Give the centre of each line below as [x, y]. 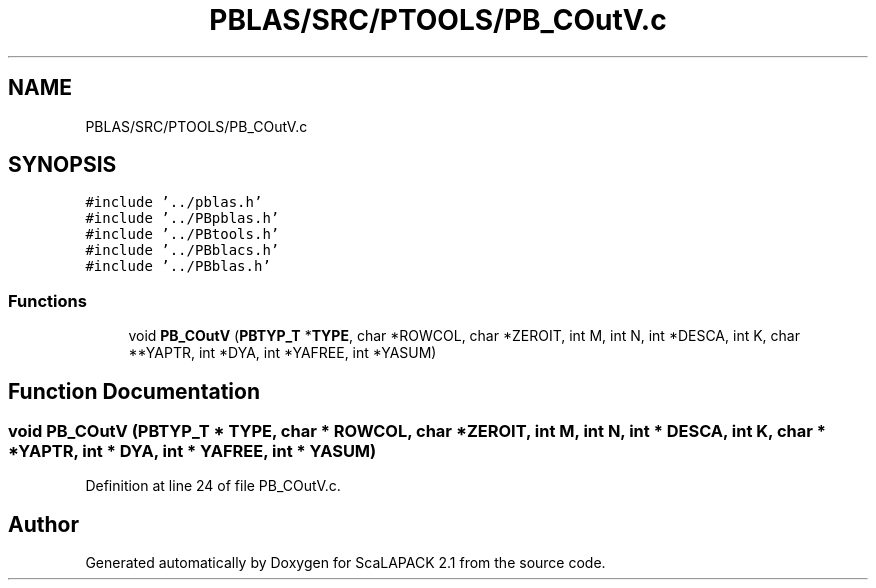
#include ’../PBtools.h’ [182, 234]
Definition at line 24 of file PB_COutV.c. [213, 486]
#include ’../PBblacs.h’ [182, 250]
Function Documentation [134, 391]
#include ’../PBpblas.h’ [182, 218]
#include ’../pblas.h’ [174, 202]
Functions [47, 300]
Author [43, 524]
